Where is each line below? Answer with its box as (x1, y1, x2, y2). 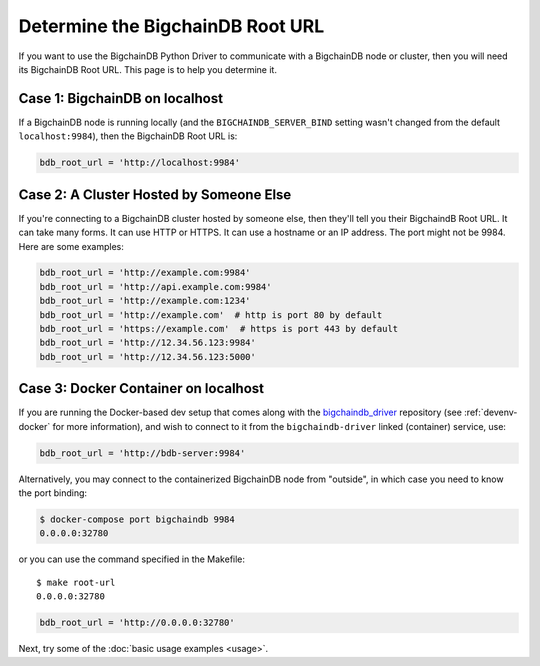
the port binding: (18, 487, 88, 499)
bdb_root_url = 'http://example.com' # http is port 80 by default (39, 309, 383, 320)
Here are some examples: (18, 240, 125, 252)
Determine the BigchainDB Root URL (18, 15, 325, 37)
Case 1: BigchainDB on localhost (18, 90, 224, 107)
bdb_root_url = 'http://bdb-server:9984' (39, 447, 246, 459)
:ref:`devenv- (463, 406, 518, 419)
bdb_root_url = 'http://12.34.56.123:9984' (39, 337, 257, 349)
